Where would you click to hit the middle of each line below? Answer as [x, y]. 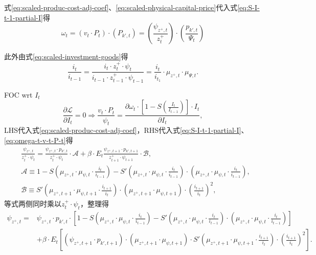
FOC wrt [18, 94]
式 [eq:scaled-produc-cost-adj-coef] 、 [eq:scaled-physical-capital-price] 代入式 [121, 7]
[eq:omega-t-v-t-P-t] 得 [39, 140]
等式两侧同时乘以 [33, 204]
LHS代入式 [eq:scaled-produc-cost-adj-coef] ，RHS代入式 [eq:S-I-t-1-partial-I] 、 [126, 130]
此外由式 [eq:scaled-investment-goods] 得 [66, 56]
